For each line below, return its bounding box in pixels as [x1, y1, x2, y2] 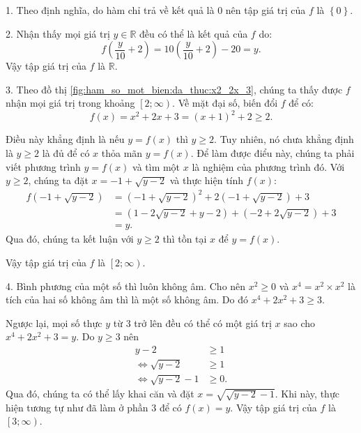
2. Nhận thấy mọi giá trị [6, 26, 110, 40]
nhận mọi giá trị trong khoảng [6, 96, 135, 110]
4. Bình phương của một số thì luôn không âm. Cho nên [6, 278, 246, 293]
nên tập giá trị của [225, 3, 306, 17]
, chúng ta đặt [28, 173, 89, 188]
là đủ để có [42, 146, 90, 160]
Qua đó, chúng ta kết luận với [6, 231, 134, 246]
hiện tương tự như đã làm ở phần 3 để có [6, 400, 182, 414]
